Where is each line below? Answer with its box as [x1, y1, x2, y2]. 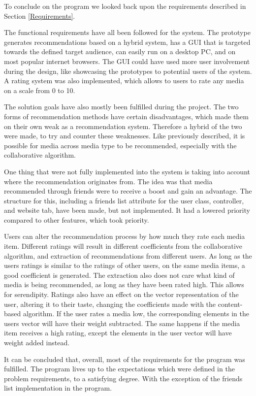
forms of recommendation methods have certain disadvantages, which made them [4, 111, 249, 121]
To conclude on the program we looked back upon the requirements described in [4, 1, 246, 11]
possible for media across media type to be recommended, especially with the [4, 140, 237, 150]
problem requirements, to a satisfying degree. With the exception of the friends [4, 373, 243, 383]
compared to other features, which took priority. [4, 214, 149, 225]
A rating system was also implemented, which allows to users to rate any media [4, 75, 244, 86]
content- [218, 298, 243, 309]
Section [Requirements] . [4, 10, 75, 21]
